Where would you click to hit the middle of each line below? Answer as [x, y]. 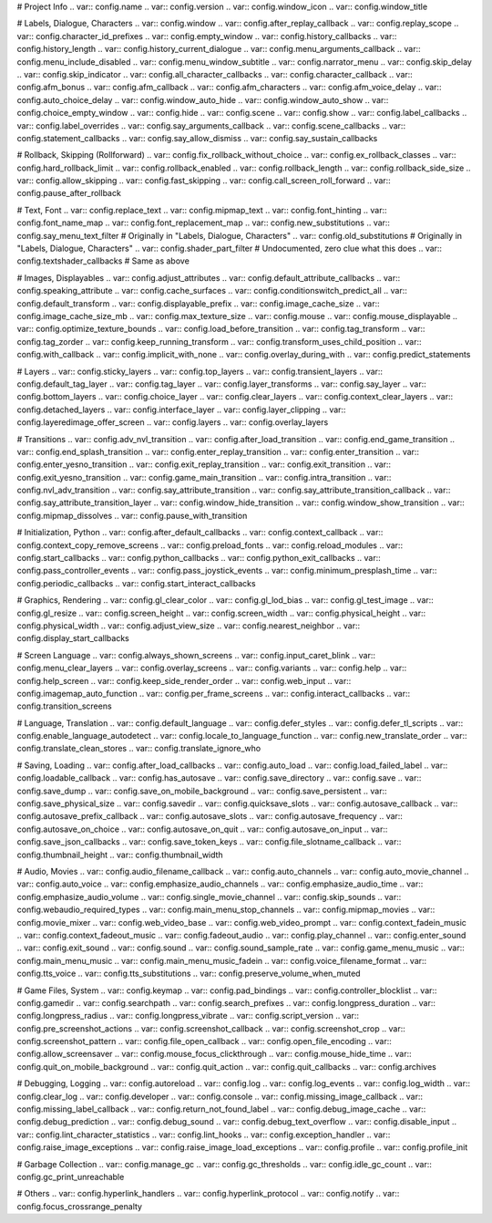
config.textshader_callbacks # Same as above [103, 261]
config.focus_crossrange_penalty [80, 1206]
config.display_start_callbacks [73, 638]
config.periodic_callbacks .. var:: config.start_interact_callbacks [136, 583]
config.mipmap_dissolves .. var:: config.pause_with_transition [132, 515]
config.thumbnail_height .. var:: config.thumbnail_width [120, 855]
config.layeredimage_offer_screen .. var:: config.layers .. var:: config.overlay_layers [173, 422]
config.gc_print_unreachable [71, 1176]
